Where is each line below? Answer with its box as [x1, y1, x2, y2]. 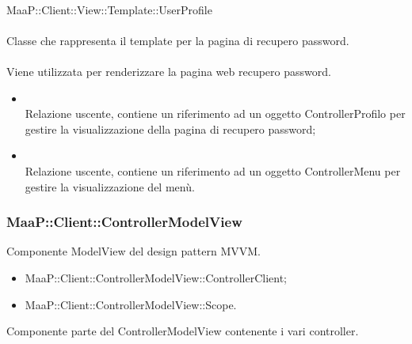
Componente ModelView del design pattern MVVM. [6, 243, 261, 259]
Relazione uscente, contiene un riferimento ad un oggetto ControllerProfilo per [25, 105, 406, 122]
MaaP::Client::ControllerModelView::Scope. [25, 296, 237, 312]
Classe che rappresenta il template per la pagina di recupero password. [6, 32, 349, 48]
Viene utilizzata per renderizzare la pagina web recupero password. [6, 62, 331, 79]
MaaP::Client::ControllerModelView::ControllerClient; [25, 269, 287, 285]
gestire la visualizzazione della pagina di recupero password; [25, 120, 316, 137]
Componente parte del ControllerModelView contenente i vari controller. [6, 323, 359, 339]
